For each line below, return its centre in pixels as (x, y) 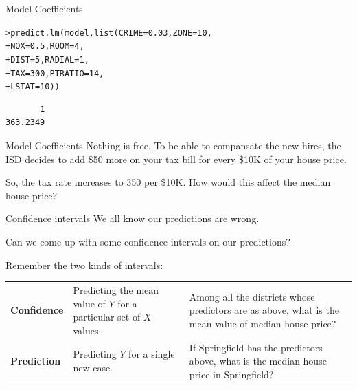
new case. (93, 367)
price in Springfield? (231, 374)
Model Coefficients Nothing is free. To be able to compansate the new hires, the (173, 145)
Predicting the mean (116, 289)
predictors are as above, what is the (264, 310)
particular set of (107, 317)
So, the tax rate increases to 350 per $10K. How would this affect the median (168, 182)
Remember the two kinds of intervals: (84, 264)
